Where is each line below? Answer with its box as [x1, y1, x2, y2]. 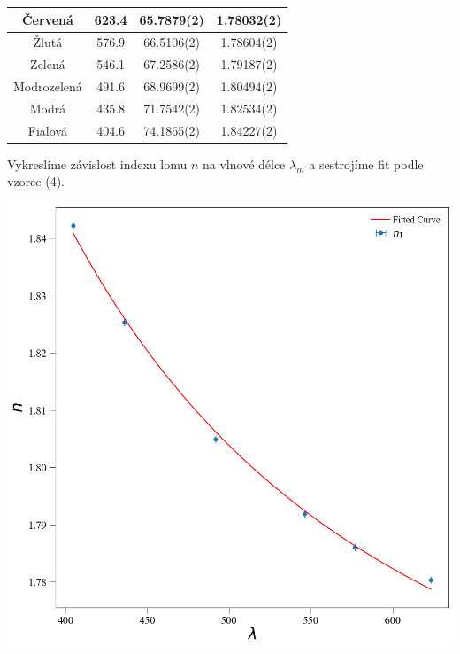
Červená [21, 10, 73, 28]
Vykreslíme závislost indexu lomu [7, 154, 188, 173]
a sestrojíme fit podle [309, 154, 424, 173]
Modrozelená [13, 77, 82, 96]
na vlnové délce [203, 154, 286, 173]
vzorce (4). [7, 172, 65, 191]
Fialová [27, 121, 67, 139]
